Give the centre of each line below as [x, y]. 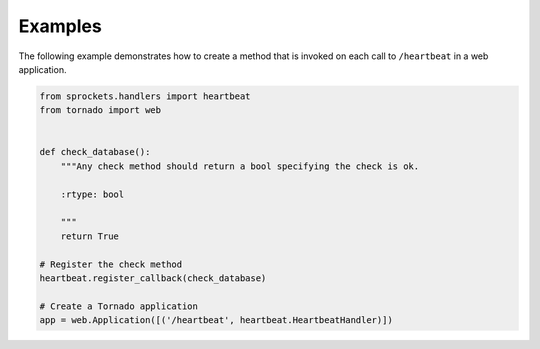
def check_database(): [95, 152]
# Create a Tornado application [119, 306]
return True [90, 236]
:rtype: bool [92, 194]
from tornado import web [100, 110]
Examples [60, 26]
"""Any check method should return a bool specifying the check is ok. [240, 166]
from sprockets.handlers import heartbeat [145, 96]
